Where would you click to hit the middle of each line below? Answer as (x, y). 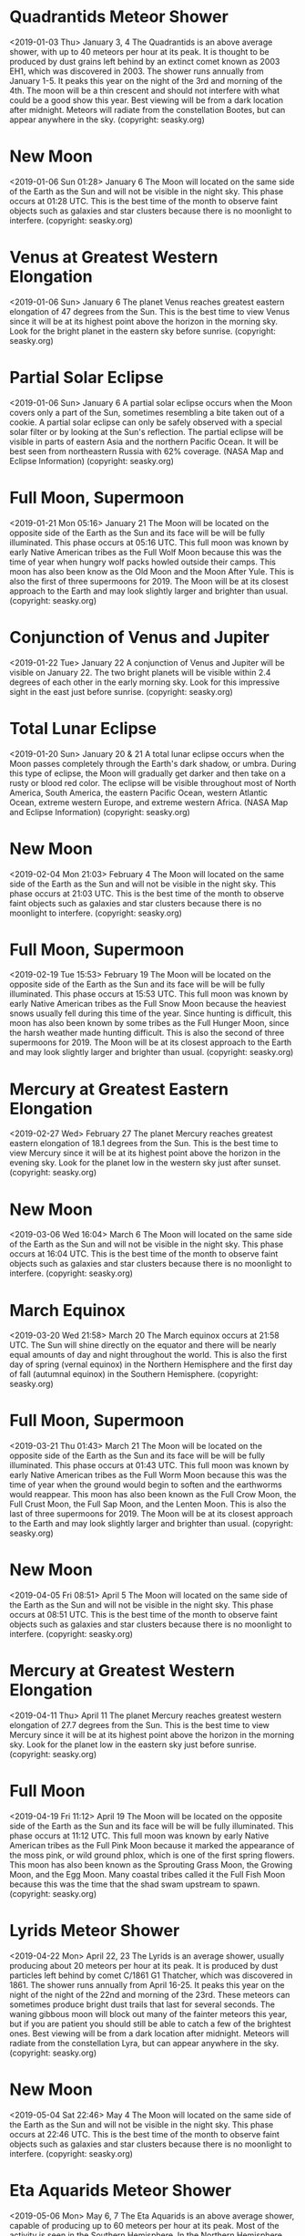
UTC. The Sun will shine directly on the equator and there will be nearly (143, 1345)
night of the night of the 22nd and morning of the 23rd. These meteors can (150, 1994)
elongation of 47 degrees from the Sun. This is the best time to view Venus (150, 311)
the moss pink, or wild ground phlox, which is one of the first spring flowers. (152, 1855)
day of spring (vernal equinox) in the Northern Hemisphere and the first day (151, 1364)
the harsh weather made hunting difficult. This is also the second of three (147, 1033)
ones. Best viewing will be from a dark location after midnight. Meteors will (149, 2033)
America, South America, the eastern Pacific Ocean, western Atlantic (139, 792)
